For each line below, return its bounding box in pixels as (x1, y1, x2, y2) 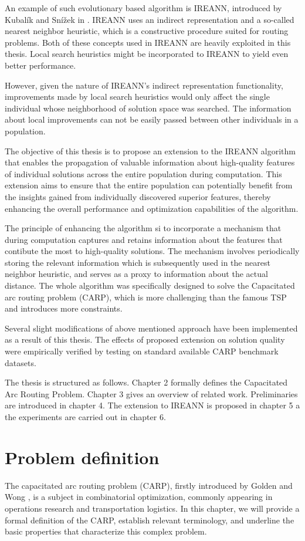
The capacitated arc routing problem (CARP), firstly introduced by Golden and (5, 479, 293, 491)
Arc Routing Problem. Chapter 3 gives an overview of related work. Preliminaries (5, 387, 298, 400)
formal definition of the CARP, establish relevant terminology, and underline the (5, 513, 294, 526)
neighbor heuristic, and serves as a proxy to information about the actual (5, 268, 268, 280)
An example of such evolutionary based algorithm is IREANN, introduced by (5, 2, 282, 13)
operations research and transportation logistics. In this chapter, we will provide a (5, 502, 300, 514)
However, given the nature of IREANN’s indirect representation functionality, (5, 79, 283, 91)
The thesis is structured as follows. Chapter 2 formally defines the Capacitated (5, 376, 288, 388)
